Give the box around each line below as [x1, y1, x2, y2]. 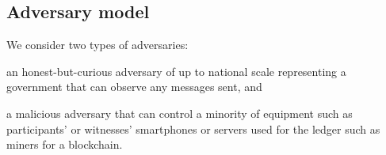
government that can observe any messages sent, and [6, 78, 262, 95]
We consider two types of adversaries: [6, 36, 189, 53]
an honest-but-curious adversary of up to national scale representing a [6, 62, 346, 79]
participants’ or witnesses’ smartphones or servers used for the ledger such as [6, 120, 380, 137]
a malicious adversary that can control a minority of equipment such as [6, 104, 353, 121]
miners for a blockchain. [6, 136, 123, 153]
